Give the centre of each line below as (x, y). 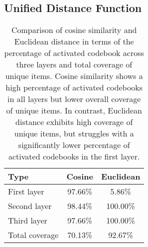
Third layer (28, 220)
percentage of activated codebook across (74, 53)
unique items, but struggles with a (74, 133)
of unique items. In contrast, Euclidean (74, 110)
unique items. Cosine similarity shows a (74, 76)
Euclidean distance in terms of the (74, 41)
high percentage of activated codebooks (74, 87)
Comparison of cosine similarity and (74, 30)
